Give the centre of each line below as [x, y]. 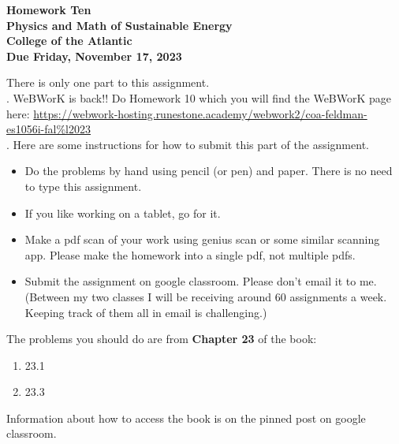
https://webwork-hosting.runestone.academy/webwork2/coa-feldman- [200, 113]
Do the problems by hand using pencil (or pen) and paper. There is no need [209, 171]
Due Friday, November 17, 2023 [94, 56]
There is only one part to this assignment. [108, 82]
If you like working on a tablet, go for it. [123, 213]
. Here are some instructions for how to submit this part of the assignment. [188, 144]
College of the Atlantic [69, 41]
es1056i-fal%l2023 [49, 129]
